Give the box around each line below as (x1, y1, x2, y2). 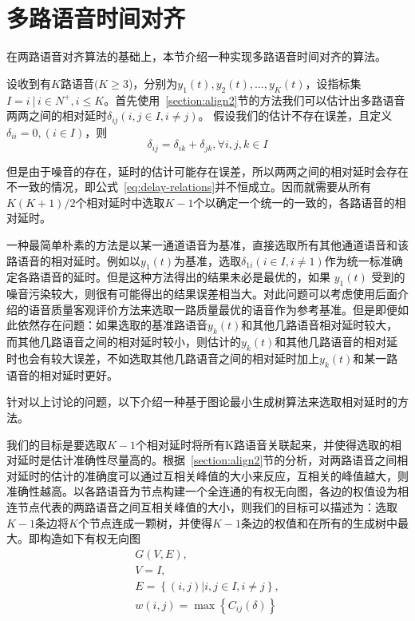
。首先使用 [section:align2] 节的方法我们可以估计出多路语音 (104, 91, 405, 108)
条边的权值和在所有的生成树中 (240, 514, 397, 531)
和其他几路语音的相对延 (275, 333, 398, 350)
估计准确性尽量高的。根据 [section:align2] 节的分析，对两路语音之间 (50, 452, 397, 468)
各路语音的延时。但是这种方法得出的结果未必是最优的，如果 (17, 269, 330, 285)
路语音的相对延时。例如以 (6, 252, 140, 269)
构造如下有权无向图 (39, 530, 140, 547)
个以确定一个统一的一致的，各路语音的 (193, 193, 395, 210)
